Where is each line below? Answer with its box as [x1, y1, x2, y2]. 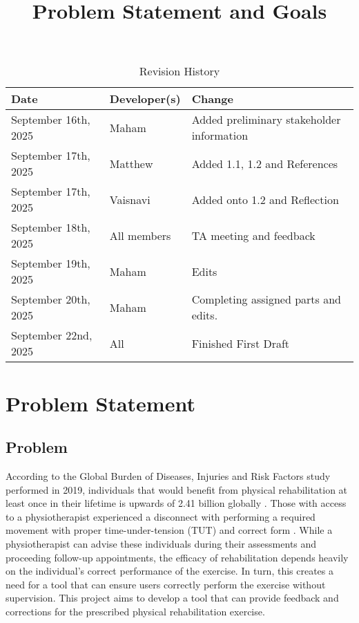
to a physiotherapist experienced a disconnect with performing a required [6, 509, 316, 523]
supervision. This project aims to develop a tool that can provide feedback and [6, 591, 339, 605]
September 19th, [11, 255, 90, 272]
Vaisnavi [109, 191, 151, 207]
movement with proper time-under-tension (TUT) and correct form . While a [6, 523, 333, 537]
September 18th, [11, 219, 90, 236]
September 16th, [11, 111, 90, 128]
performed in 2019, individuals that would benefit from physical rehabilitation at [6, 482, 348, 496]
